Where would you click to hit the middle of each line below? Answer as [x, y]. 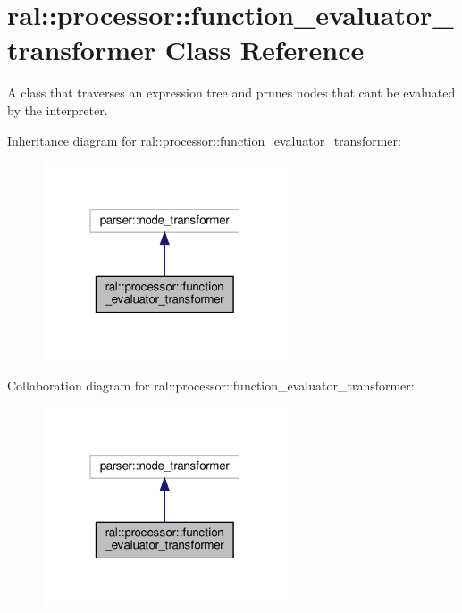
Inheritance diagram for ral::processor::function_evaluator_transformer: [204, 140]
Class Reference [265, 50]
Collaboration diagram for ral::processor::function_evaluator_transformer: [211, 385]
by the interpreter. [58, 109]
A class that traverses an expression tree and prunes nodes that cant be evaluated [231, 92]
